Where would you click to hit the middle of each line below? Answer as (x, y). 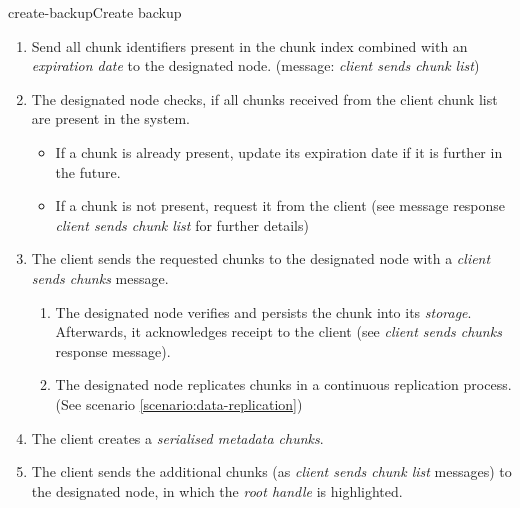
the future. (88, 171)
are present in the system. (110, 118)
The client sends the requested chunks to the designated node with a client (261, 258)
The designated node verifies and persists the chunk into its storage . (263, 311)
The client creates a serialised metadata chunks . (177, 437)
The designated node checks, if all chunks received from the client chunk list (264, 98)
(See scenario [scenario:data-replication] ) (179, 403)
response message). (113, 350)
